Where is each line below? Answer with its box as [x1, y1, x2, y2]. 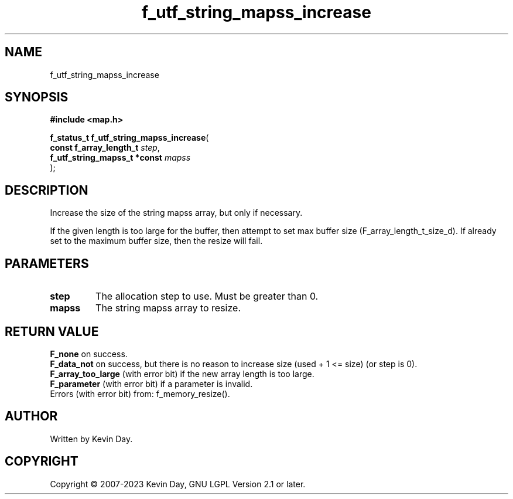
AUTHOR [5, 409, 58, 424]
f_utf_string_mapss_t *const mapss [50, 152, 191, 163]
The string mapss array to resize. [95, 302, 241, 314]
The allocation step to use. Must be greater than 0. [95, 290, 319, 303]
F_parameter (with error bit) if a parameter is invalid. [50, 378, 253, 389]
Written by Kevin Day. [50, 433, 133, 444]
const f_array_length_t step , [50, 142, 160, 153]
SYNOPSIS [5, 90, 69, 105]
